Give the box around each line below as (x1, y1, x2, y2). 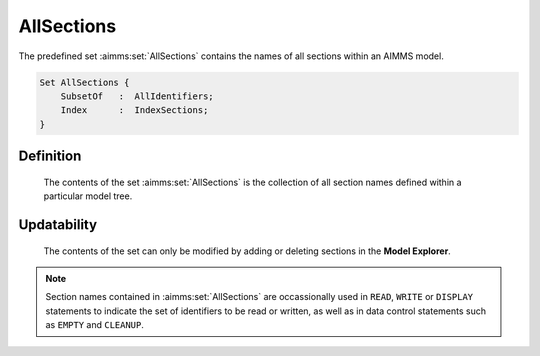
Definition (18, 148, 82, 165)
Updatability (18, 216, 98, 233)
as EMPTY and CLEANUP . (45, 319, 145, 331)
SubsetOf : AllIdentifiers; (60, 90, 214, 102)
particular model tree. (43, 190, 133, 202)
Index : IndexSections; (60, 105, 209, 116)
